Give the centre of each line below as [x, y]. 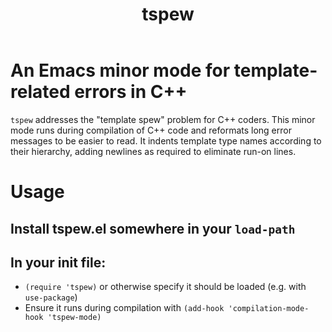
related [40, 92]
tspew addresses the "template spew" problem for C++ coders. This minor [163, 119]
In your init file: [58, 262]
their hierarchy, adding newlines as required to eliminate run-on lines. [153, 151]
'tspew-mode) [74, 318]
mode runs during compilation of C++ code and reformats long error [151, 130]
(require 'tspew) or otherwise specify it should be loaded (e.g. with [165, 287]
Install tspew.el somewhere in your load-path [153, 228]
